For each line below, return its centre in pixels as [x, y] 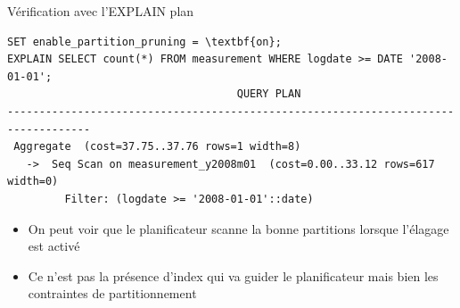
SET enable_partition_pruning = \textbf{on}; [144, 42]
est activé [54, 246]
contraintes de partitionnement [112, 293]
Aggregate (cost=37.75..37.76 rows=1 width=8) [157, 147]
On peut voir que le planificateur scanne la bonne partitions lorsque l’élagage [238, 228]
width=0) [33, 182]
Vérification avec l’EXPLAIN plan [101, 11]
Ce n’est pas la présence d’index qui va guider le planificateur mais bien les [233, 275]
